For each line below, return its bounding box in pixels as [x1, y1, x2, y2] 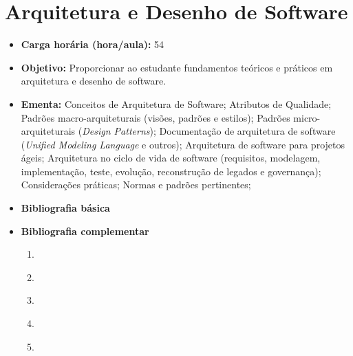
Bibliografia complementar [21, 223, 149, 238]
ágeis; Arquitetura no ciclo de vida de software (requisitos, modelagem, [21, 151, 321, 165]
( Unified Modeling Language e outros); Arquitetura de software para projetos [21, 137, 345, 151]
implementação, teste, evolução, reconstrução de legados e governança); [21, 164, 321, 178]
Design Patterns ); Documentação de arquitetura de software [82, 124, 336, 138]
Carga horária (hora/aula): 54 [21, 37, 164, 52]
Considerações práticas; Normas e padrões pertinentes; [21, 177, 251, 192]
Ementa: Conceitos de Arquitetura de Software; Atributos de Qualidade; [21, 96, 332, 111]
